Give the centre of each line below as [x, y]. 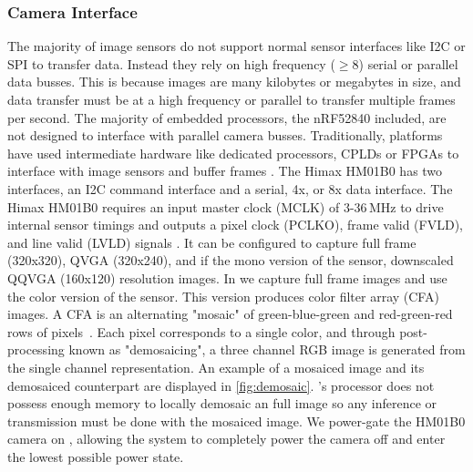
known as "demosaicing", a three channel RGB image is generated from [267, 349]
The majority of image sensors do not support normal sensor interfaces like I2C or [236, 46]
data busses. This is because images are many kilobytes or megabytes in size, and [234, 82]
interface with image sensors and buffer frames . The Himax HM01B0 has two [225, 171]
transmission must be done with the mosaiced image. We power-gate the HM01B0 [236, 421]
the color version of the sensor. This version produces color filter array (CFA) [223, 296]
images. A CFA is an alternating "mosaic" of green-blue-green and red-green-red [230, 314]
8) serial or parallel [405, 63]
